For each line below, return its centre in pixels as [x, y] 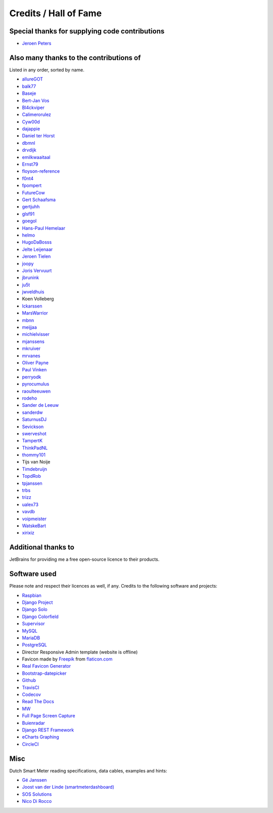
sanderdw [32, 412]
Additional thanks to [42, 547]
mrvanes [31, 356]
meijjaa [30, 327]
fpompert [32, 185]
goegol [29, 221]
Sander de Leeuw [40, 405]
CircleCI [30, 744]
